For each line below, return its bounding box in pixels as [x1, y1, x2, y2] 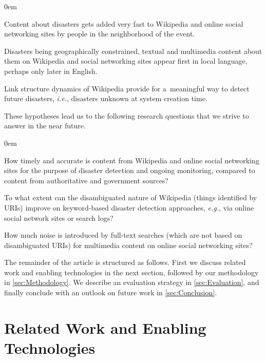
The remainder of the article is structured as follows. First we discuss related [4, 257, 246, 268]
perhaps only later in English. [4, 65, 98, 76]
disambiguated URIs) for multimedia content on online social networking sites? [4, 239, 253, 250]
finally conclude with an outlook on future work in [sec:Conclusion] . [4, 287, 217, 298]
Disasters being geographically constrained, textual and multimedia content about [4, 45, 262, 56]
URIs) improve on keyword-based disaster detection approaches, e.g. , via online [4, 202, 254, 213]
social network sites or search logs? [4, 212, 113, 223]
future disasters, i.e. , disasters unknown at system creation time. [4, 93, 207, 104]
